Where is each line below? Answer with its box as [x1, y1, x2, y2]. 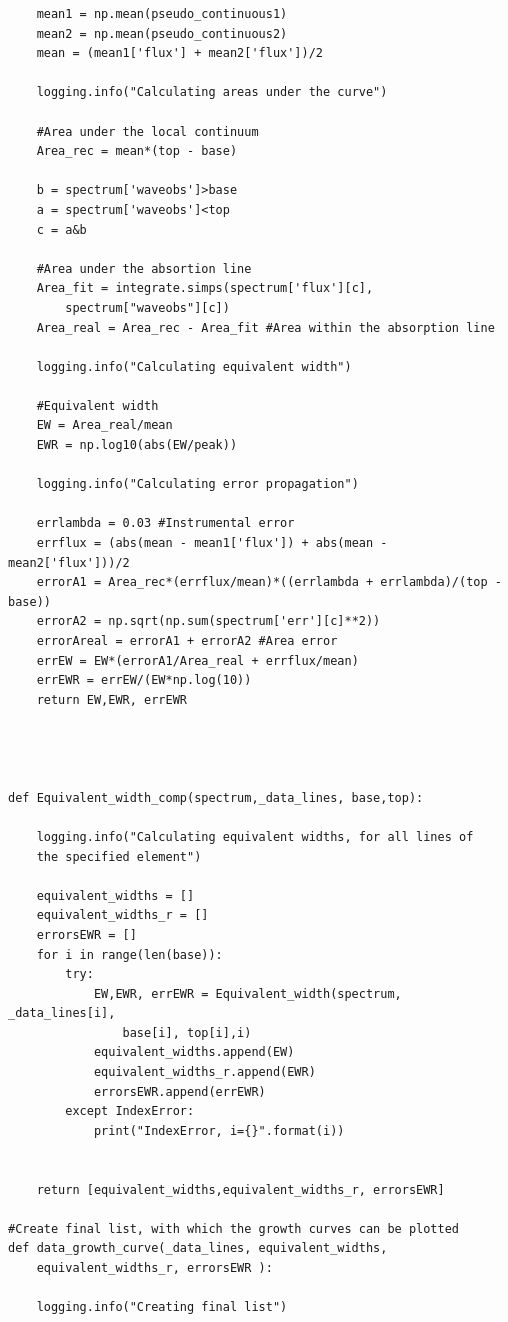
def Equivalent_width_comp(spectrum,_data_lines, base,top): [8, 790, 424, 805]
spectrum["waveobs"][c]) [65, 300, 230, 315]
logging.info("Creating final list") [36, 1300, 288, 1315]
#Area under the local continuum [36, 124, 259, 139]
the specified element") [36, 849, 202, 864]
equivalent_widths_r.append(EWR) [93, 1065, 316, 1080]
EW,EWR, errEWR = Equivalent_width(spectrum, [93, 986, 402, 1001]
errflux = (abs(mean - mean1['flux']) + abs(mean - [36, 536, 388, 551]
